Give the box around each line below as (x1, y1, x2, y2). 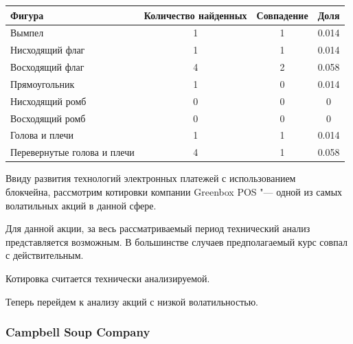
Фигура (10, 8, 44, 22)
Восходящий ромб (10, 111, 86, 125)
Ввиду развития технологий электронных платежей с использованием (5, 171, 296, 185)
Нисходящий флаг (10, 43, 85, 57)
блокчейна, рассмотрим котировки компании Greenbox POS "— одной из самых (5, 184, 343, 198)
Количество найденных (144, 8, 247, 22)
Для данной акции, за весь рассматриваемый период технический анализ (5, 221, 310, 236)
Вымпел (10, 25, 44, 40)
